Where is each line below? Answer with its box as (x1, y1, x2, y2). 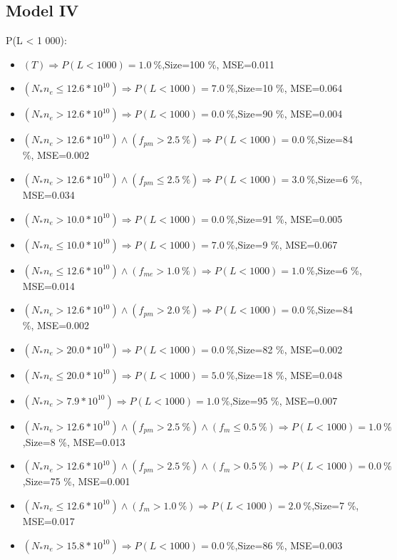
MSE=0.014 (22, 278, 75, 293)
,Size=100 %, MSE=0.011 (162, 56, 274, 71)
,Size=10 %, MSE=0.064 (234, 81, 343, 95)
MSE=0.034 (22, 187, 75, 202)
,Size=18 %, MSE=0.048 (234, 367, 343, 382)
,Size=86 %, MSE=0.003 (234, 537, 343, 552)
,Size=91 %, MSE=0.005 (234, 211, 343, 226)
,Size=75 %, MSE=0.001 (22, 474, 130, 489)
